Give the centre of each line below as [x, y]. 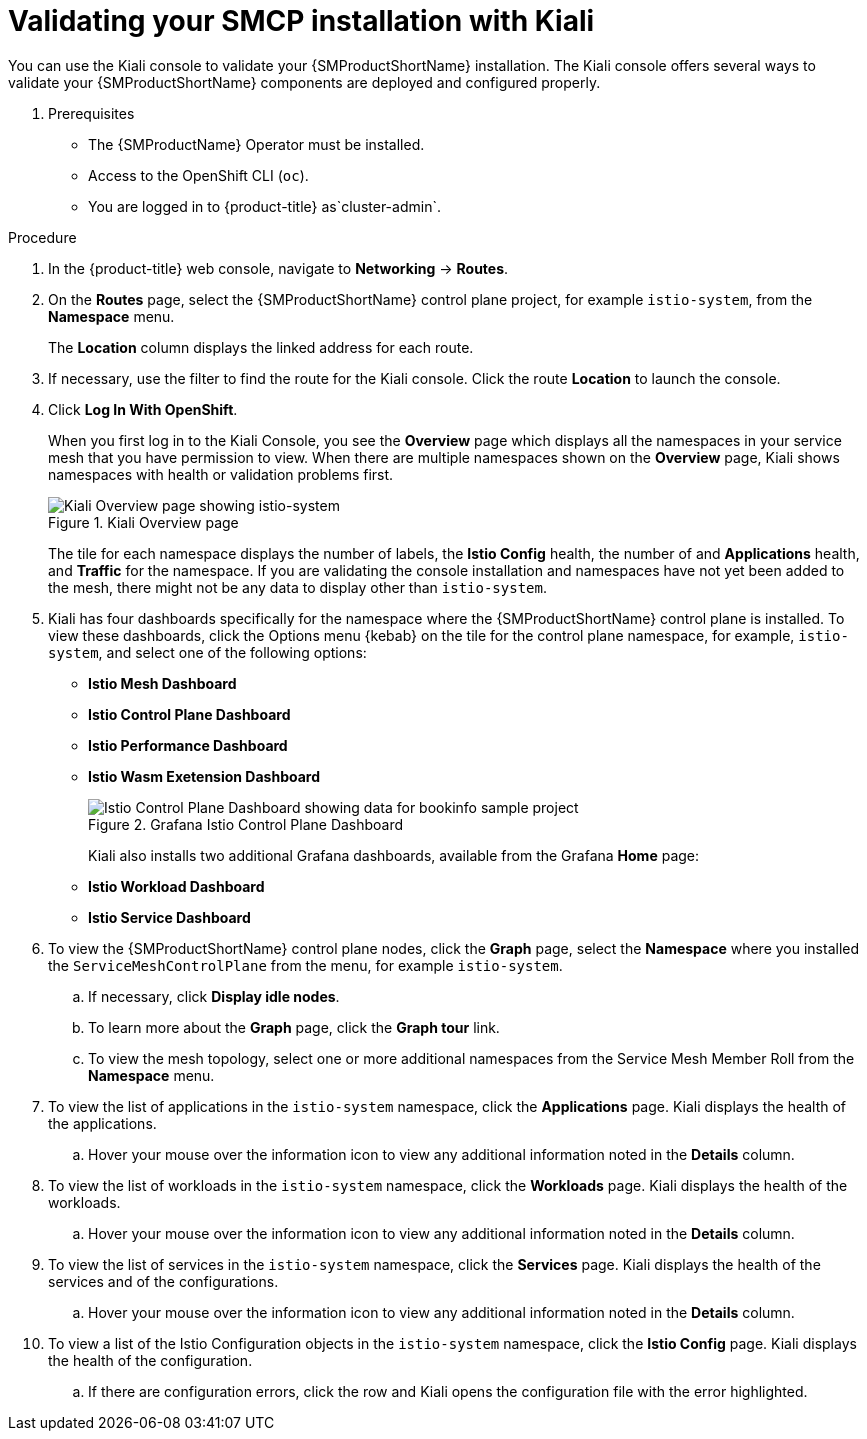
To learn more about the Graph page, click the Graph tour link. [294, 1027]
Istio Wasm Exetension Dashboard [204, 776]
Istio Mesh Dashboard [162, 683]
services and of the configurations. [163, 1281]
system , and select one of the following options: [207, 652]
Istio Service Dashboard [169, 917]
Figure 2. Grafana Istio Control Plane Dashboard [246, 824]
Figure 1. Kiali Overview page [143, 522]
